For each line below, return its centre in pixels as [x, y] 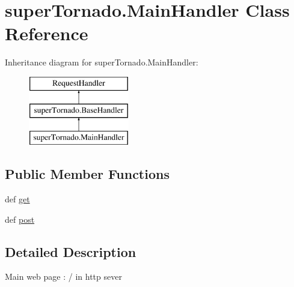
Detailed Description [71, 251]
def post [20, 219]
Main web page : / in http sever [63, 276]
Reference [47, 33]
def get [17, 199]
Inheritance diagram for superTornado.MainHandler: [102, 62]
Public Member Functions [87, 174]
